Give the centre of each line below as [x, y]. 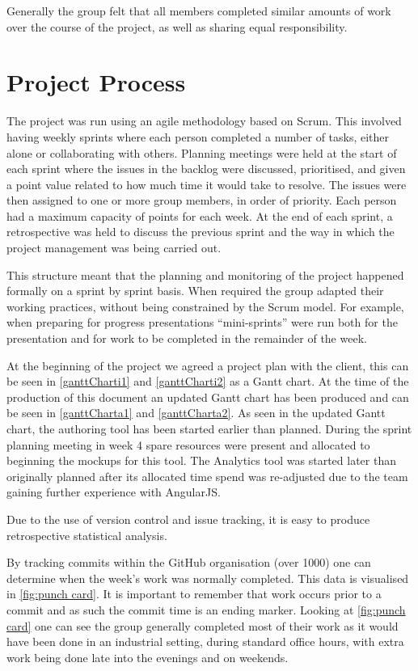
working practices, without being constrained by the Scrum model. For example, [205, 306]
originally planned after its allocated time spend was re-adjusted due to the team [207, 476]
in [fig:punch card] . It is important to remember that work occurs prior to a [194, 594]
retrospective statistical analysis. [87, 535]
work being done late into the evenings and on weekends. [148, 657]
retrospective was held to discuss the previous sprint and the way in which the [201, 232]
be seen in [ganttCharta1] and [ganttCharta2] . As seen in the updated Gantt [196, 413]
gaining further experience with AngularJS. [114, 492]
